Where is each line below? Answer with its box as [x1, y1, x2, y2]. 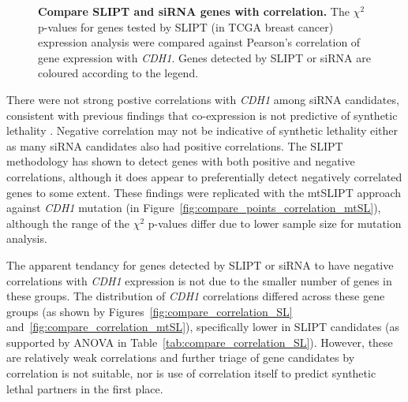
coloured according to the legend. [38, 65, 199, 81]
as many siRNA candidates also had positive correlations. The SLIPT [6, 137, 343, 154]
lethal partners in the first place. [6, 380, 163, 396]
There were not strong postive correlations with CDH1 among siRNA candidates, [6, 91, 399, 107]
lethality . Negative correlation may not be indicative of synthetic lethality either [6, 122, 399, 139]
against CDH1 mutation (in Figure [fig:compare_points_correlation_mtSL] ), [6, 199, 381, 216]
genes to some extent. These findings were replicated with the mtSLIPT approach [6, 184, 402, 200]
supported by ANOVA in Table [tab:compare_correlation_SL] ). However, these [6, 333, 393, 350]
